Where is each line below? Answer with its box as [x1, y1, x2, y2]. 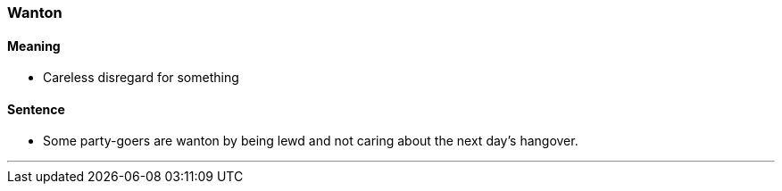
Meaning [7, 37, 61, 54]
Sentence [7, 101, 65, 117]
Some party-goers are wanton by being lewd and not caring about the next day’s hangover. [43, 133, 578, 149]
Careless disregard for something [43, 70, 239, 86]
